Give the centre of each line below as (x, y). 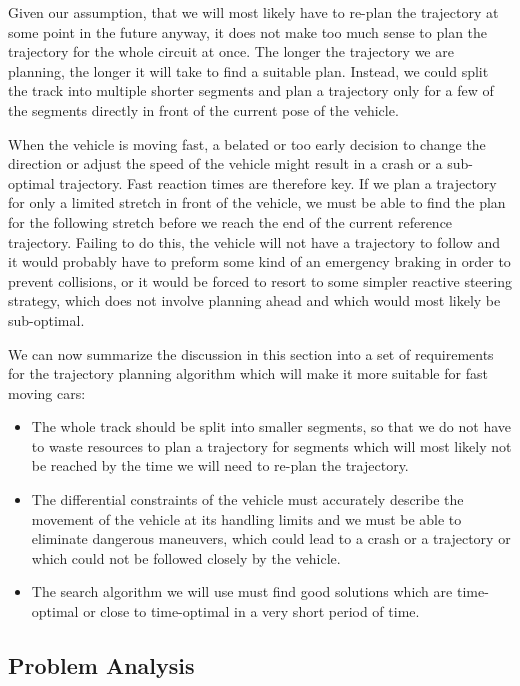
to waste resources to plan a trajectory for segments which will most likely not (271, 445)
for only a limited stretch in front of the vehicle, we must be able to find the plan (257, 202)
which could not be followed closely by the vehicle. (186, 557)
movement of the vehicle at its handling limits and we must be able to (246, 518)
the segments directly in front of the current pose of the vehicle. (203, 109)
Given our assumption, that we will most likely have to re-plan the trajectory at (253, 12)
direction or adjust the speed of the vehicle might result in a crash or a (225, 163)
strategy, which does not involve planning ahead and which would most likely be (254, 300)
